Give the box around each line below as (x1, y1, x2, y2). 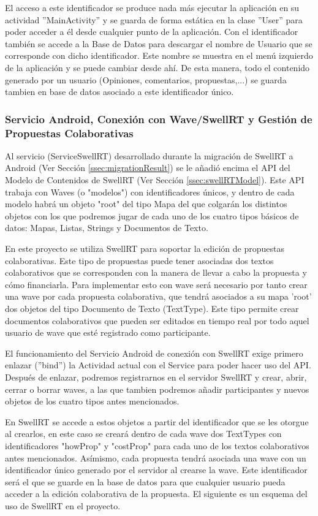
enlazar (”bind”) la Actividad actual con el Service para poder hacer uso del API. (5, 359, 311, 371)
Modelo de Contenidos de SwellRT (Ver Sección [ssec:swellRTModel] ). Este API (5, 173, 305, 186)
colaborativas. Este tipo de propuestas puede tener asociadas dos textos (5, 254, 274, 267)
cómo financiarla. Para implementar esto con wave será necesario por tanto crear (5, 278, 308, 290)
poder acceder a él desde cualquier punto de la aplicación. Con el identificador (5, 25, 298, 38)
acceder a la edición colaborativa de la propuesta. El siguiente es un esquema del (5, 487, 308, 500)
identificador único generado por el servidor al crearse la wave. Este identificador (5, 463, 308, 476)
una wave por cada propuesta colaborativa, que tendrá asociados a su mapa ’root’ (5, 290, 312, 303)
